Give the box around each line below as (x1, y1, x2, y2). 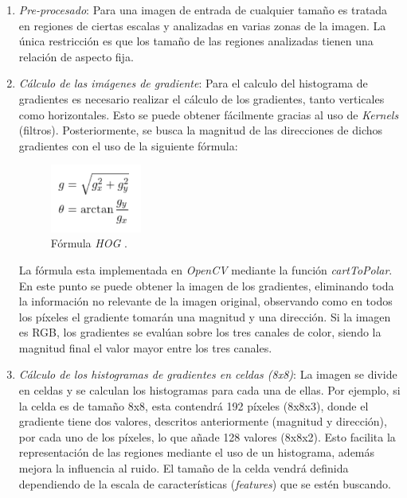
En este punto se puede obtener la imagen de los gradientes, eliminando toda (18, 277, 394, 294)
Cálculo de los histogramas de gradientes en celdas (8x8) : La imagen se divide (18, 366, 397, 383)
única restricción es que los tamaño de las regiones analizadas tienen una (18, 33, 374, 49)
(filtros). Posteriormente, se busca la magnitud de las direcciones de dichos (18, 122, 383, 138)
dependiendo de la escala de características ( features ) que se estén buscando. (18, 475, 392, 492)
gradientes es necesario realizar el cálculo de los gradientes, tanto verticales (18, 90, 385, 107)
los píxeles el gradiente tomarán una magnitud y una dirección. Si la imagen (18, 308, 391, 325)
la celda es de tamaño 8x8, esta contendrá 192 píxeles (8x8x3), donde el (18, 397, 369, 414)
